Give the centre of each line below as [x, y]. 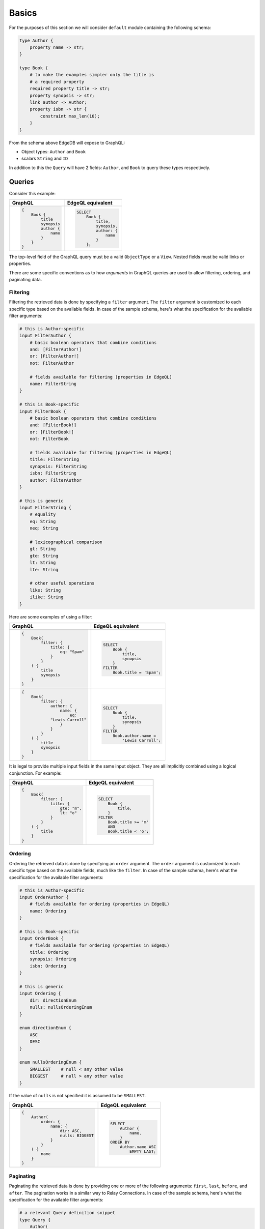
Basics [23, 13]
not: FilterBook [49, 439]
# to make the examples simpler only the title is [92, 75]
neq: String [44, 528]
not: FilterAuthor [52, 363]
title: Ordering [49, 952]
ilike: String [47, 597]
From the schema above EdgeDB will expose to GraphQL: [67, 143]
